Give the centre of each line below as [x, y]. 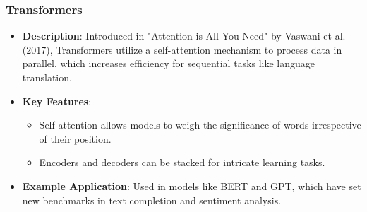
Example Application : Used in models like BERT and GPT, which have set [192, 185]
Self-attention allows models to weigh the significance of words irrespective [200, 125]
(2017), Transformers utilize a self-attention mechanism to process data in [182, 49]
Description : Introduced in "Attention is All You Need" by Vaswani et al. [184, 36]
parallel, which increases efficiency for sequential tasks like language [169, 63]
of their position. [75, 138]
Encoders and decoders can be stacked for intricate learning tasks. [182, 162]
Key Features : [57, 101]
